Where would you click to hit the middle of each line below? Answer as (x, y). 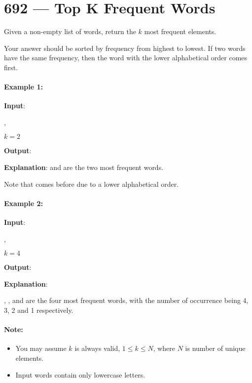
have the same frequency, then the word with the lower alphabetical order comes (126, 58)
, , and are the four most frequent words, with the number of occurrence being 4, (126, 300)
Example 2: (23, 203)
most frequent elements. (180, 31)
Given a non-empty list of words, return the (70, 31)
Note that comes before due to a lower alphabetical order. (91, 184)
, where (164, 348)
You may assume (41, 348)
